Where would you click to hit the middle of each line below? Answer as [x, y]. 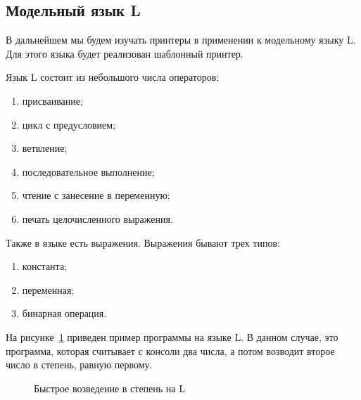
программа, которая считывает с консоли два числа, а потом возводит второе [170, 350]
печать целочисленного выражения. [97, 218]
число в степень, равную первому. [79, 364]
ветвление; [45, 148]
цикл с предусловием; [69, 124]
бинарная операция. [64, 313]
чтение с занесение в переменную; [96, 195]
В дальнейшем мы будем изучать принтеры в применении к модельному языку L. [181, 40]
